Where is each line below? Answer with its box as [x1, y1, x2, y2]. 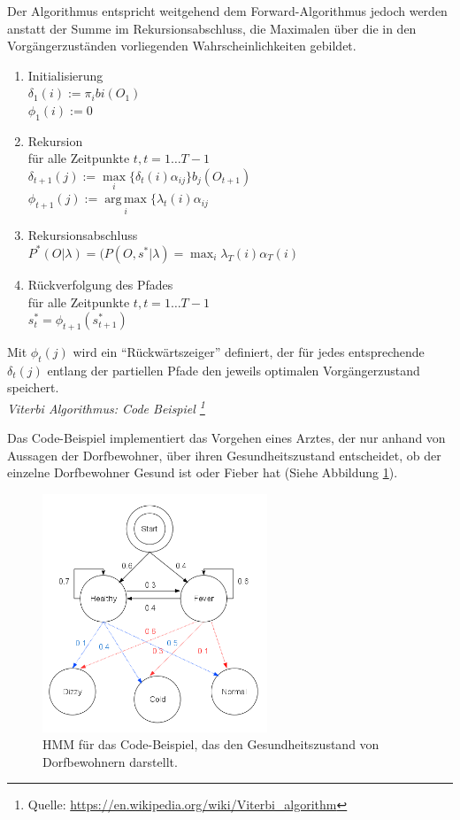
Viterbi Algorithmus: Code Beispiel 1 [7, 396, 205, 417]
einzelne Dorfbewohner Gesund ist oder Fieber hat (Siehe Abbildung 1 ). [7, 463, 398, 482]
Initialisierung [27, 66, 103, 84]
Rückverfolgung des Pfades [27, 275, 173, 293]
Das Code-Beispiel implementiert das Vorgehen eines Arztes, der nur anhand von [7, 429, 446, 447]
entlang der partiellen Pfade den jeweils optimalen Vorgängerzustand [47, 360, 420, 379]
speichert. [7, 378, 59, 397]
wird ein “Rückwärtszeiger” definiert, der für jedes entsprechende [73, 342, 425, 360]
